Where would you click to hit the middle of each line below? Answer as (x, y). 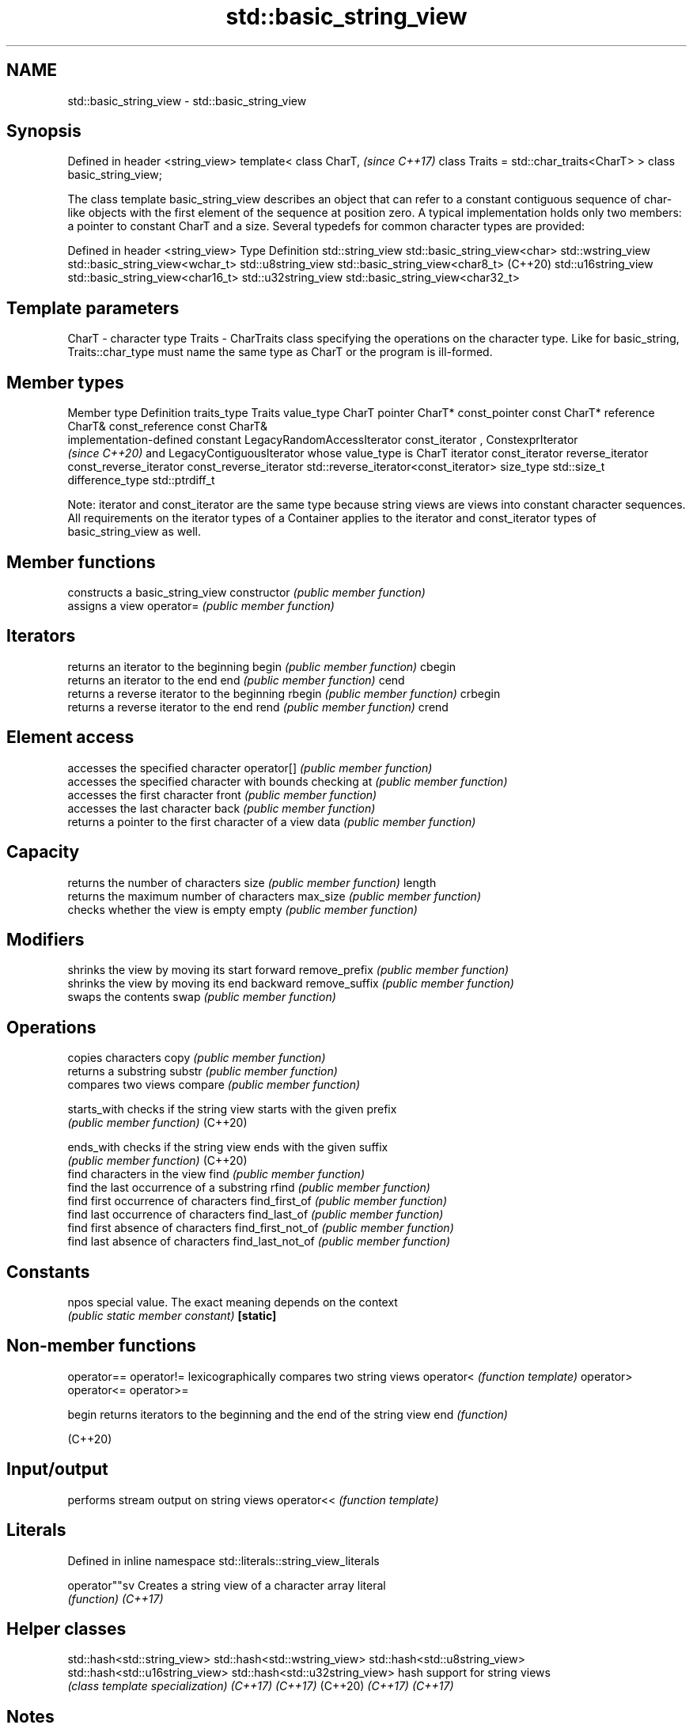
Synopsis (44, 131)
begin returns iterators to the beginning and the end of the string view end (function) (288, 1414)
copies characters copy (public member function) (197, 1058)
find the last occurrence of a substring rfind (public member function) (249, 1188)
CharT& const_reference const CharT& (167, 427)
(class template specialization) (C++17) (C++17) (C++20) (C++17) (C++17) (261, 1686)
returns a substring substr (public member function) (203, 1071)
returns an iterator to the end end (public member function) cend (236, 680)
